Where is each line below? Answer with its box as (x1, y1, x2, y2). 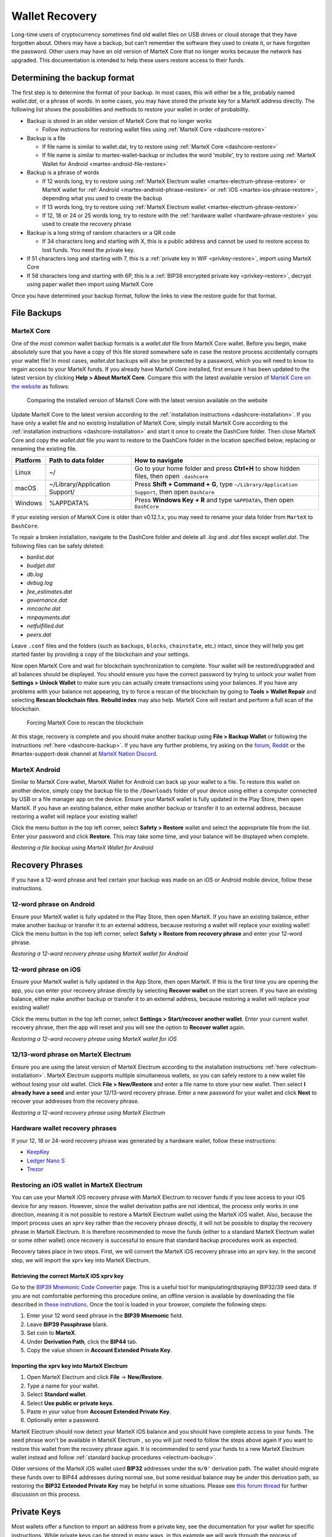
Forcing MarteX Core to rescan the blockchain (26, 719, 144, 727)
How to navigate (134, 456, 184, 465)
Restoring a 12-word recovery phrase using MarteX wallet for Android (11, 950, 188, 957)
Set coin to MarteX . (26, 1329, 77, 1337)
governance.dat (26, 596, 68, 604)
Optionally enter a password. (26, 1416, 100, 1424)
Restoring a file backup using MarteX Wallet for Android (11, 844, 154, 851)
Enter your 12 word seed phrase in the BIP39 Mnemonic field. (26, 1312, 184, 1319)
